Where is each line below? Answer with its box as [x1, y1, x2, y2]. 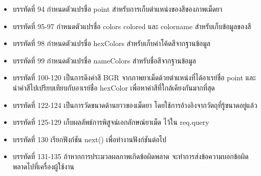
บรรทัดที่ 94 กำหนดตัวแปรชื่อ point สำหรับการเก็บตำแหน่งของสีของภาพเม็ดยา [12, 4, 223, 14]
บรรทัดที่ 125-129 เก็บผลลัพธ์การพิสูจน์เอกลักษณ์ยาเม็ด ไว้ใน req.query [12, 117, 209, 127]
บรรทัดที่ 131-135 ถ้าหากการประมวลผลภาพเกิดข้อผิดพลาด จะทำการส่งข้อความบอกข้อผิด [12, 151, 249, 162]
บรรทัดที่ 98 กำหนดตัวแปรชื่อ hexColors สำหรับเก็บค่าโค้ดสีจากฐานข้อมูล [12, 38, 210, 49]
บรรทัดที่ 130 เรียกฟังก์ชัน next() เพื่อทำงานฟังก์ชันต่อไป [12, 134, 166, 144]
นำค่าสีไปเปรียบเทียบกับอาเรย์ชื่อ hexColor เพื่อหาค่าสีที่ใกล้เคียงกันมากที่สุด [12, 82, 215, 93]
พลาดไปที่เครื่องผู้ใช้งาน [12, 161, 75, 171]
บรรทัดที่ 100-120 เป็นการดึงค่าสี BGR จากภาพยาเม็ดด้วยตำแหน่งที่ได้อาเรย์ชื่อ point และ [12, 72, 256, 83]
